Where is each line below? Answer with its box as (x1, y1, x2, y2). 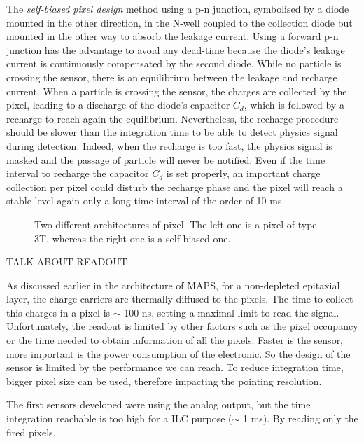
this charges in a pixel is (6, 305, 111, 319)
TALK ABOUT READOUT (6, 254, 127, 269)
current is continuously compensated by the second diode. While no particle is (6, 56, 342, 71)
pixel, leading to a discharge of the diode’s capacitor (6, 97, 230, 112)
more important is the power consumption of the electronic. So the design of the (6, 346, 351, 361)
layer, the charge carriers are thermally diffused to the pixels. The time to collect (6, 291, 353, 306)
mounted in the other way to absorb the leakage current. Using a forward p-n (6, 29, 339, 43)
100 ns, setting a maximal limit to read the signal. (124, 305, 339, 319)
